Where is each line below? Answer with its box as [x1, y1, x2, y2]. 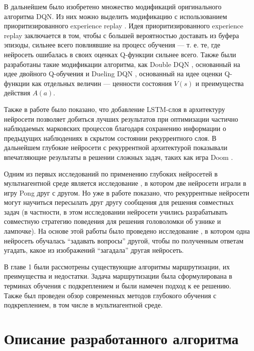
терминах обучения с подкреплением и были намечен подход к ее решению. [4, 281, 231, 291]
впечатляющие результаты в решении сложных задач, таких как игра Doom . [4, 152, 233, 162]
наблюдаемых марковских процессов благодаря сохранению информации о [4, 123, 226, 133]
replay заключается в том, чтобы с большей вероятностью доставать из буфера [4, 30, 239, 40]
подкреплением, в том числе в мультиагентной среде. [4, 300, 163, 310]
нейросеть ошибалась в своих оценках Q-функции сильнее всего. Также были [4, 49, 236, 59]
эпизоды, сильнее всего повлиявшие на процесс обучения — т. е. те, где [4, 40, 220, 50]
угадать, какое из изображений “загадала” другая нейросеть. [4, 245, 184, 255]
